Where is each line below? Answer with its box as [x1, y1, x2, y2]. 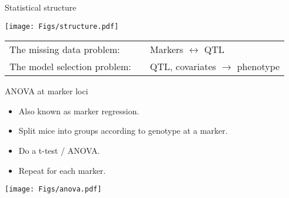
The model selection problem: [9, 60, 131, 74]
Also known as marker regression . [18, 104, 139, 117]
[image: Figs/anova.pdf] [5, 185, 102, 194]
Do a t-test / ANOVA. [18, 144, 100, 157]
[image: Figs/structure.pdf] [5, 22, 119, 31]
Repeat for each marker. [18, 164, 106, 176]
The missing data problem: [9, 42, 120, 57]
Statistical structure [5, 1, 77, 13]
